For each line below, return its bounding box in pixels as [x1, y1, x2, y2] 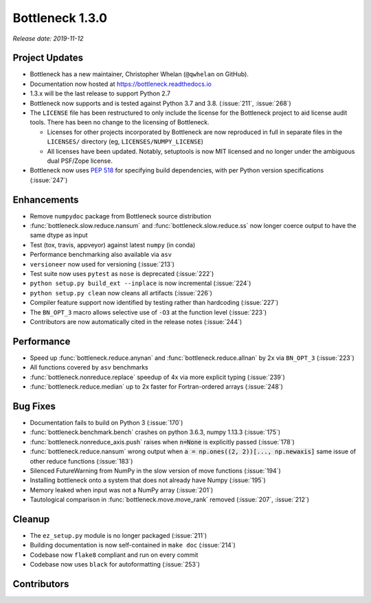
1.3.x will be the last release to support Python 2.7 [30, 89, 171, 98]
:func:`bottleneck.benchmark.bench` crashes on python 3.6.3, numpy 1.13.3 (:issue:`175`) [30, 428, 281, 436]
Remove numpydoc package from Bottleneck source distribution [30, 212, 212, 220]
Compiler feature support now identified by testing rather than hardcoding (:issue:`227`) [30, 299, 279, 307]
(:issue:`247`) [30, 176, 68, 184]
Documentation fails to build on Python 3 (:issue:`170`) [30, 418, 183, 426]
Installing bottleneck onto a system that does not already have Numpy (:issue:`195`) [30, 476, 266, 484]
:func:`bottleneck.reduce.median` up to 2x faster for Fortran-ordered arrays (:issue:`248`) [30, 383, 283, 391]
